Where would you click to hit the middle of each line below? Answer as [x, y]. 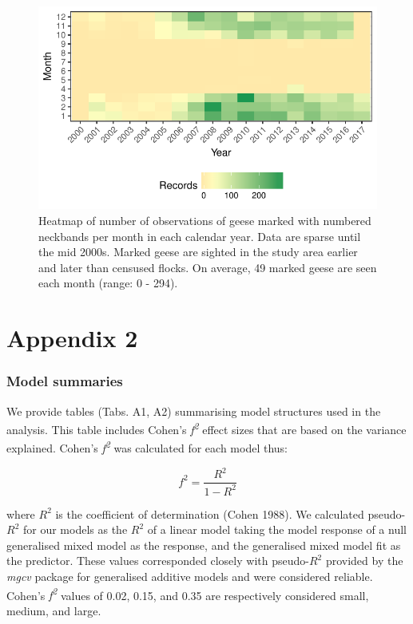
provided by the [364, 561]
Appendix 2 [72, 338]
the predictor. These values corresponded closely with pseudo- [158, 561]
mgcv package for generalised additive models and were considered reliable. [190, 576]
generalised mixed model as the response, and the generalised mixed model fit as [204, 545]
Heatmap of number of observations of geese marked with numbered [205, 220]
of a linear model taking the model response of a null [277, 529]
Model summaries [65, 381]
